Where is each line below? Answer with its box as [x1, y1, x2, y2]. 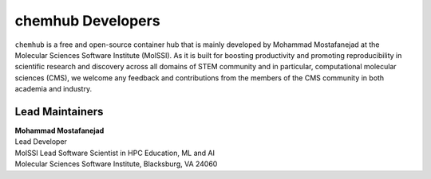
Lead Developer [14, 137, 68, 146]
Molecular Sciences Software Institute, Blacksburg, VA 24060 [14, 159, 218, 169]
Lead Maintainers [14, 104, 104, 119]
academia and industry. [14, 84, 92, 94]
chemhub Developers [14, 12, 160, 29]
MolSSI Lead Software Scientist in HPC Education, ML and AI [14, 148, 215, 158]
